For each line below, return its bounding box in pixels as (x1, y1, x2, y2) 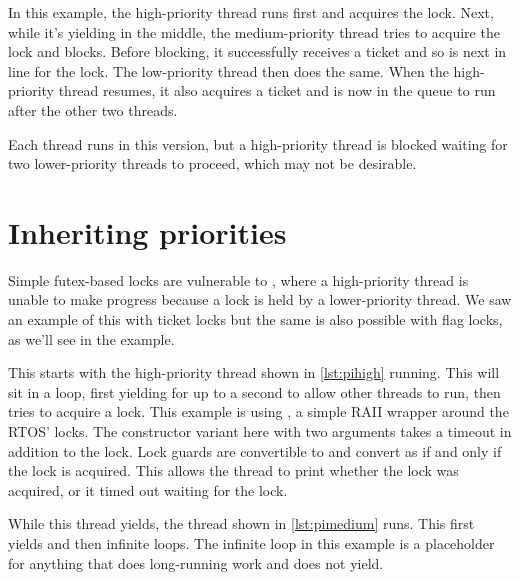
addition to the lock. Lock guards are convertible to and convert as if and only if (8, 440, 502, 461)
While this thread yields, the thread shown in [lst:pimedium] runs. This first (8, 513, 475, 534)
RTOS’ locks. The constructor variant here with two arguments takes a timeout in (8, 421, 512, 442)
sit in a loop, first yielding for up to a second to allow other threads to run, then (8, 381, 501, 402)
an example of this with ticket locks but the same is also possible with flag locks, (8, 309, 503, 330)
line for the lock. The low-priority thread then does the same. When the (8, 60, 449, 81)
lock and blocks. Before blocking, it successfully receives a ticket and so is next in (8, 41, 507, 62)
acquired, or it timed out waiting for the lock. (8, 479, 288, 500)
